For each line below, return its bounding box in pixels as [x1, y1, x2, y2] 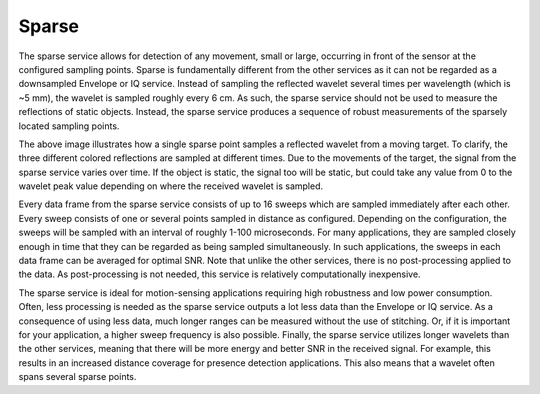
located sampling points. [18, 120, 120, 132]
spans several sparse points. [18, 371, 137, 383]
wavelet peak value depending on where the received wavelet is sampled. [18, 180, 324, 192]
